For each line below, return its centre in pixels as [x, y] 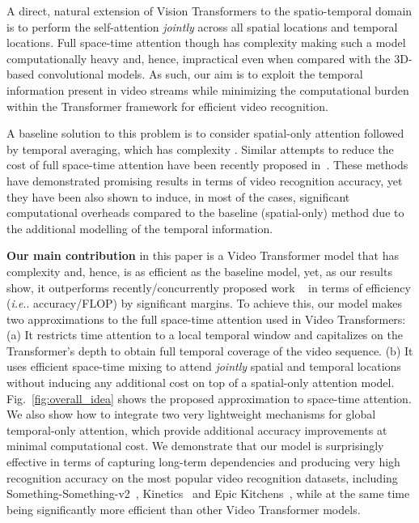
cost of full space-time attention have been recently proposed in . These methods [207, 165]
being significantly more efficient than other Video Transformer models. [184, 509]
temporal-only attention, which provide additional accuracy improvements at [197, 429]
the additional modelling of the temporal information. [140, 228]
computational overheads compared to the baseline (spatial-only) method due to [205, 213]
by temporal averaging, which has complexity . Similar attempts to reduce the [200, 149]
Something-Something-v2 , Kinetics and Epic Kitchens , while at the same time [208, 493]
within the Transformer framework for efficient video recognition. [167, 106]
